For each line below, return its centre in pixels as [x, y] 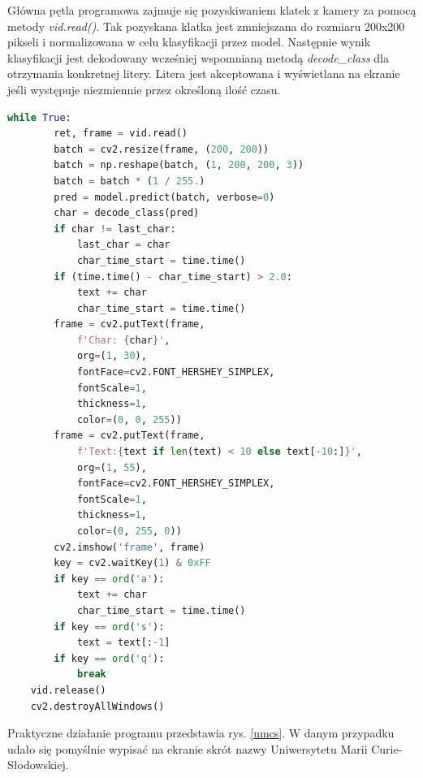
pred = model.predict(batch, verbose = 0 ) [164, 197]
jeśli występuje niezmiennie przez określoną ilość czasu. [144, 89]
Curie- [387, 748]
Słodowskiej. [38, 765]
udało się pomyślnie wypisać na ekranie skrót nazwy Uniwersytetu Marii [188, 748]
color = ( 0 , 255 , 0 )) [129, 531]
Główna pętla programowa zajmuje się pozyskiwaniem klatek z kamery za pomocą [212, 10]
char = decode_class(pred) [127, 213]
